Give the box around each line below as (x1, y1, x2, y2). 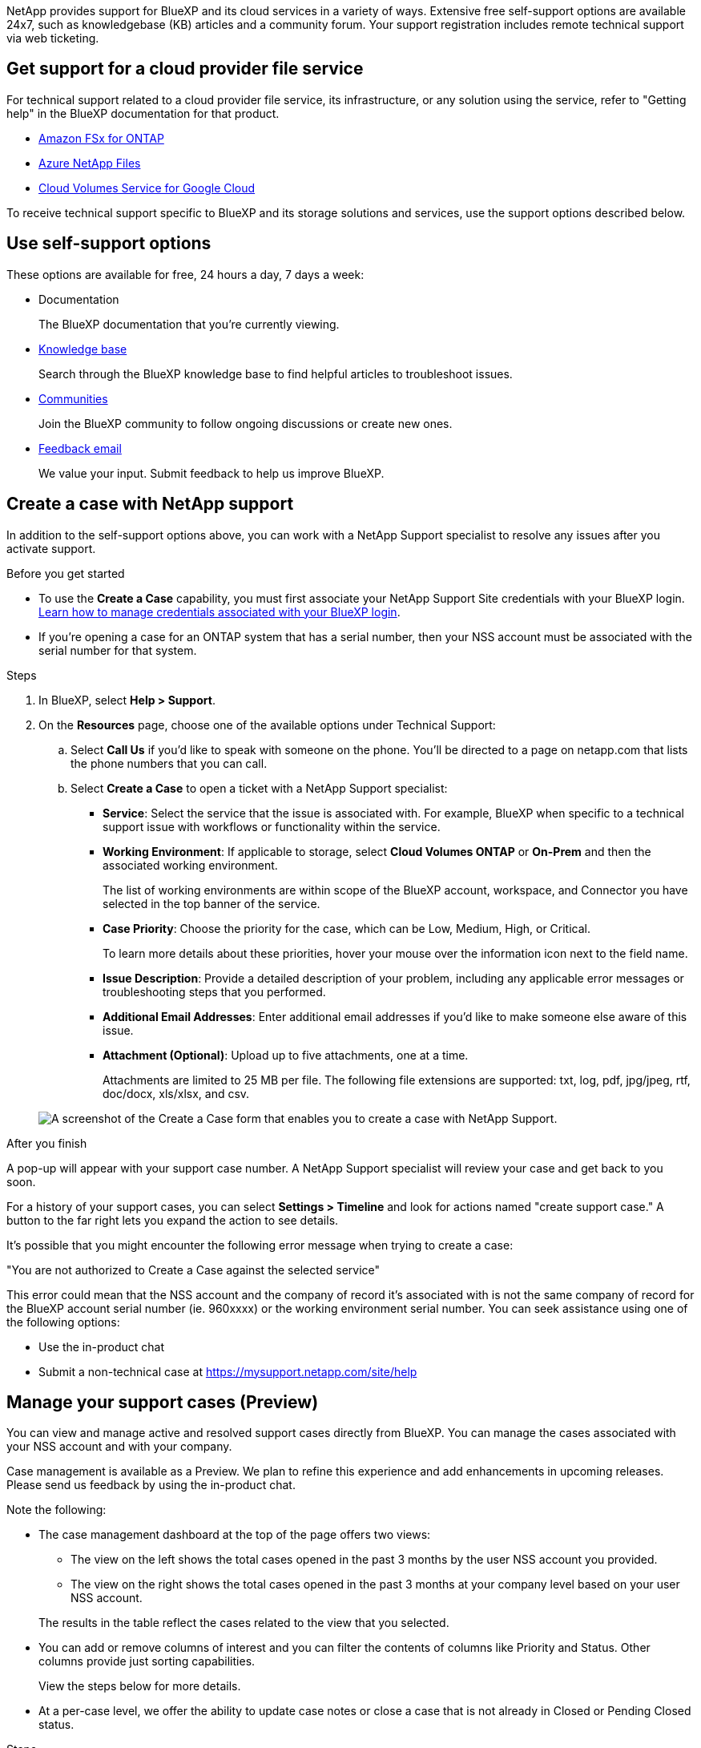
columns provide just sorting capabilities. (38, 1654, 256, 1669)
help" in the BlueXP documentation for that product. (6, 106, 280, 120)
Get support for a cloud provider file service (6, 59, 364, 79)
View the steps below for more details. (38, 1679, 241, 1694)
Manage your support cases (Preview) (6, 1391, 319, 1412)
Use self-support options (6, 233, 212, 254)
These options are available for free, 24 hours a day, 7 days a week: (6, 267, 365, 281)
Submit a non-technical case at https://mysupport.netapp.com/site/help (38, 1364, 417, 1379)
